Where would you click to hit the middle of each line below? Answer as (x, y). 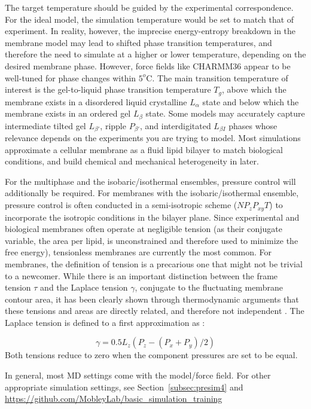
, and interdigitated (176, 125)
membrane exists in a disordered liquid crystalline (96, 101)
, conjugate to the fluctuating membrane (209, 287)
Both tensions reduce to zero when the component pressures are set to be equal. (151, 355)
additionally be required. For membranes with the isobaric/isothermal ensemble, (152, 193)
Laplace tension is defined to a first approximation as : (105, 322)
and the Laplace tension (84, 287)
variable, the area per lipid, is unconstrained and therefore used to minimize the (152, 240)
